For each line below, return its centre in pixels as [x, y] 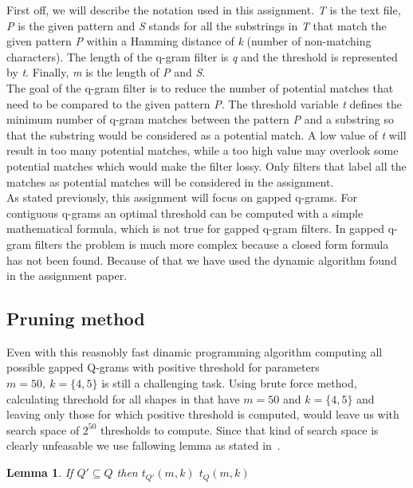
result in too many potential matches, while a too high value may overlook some [203, 150]
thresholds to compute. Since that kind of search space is [240, 429]
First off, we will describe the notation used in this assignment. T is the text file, [204, 10]
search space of [43, 429]
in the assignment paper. [67, 275]
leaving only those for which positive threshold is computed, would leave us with [203, 414]
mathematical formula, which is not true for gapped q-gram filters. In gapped [196, 228]
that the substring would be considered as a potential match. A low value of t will [206, 134]
